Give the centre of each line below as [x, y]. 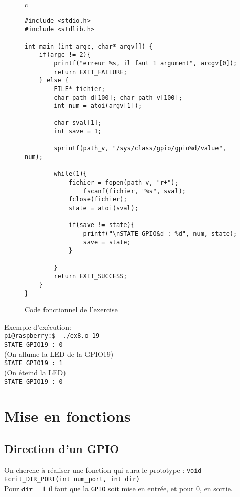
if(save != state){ [101, 225]
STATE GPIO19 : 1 [34, 363]
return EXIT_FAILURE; [91, 72]
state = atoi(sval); [103, 208]
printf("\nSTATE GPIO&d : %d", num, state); [160, 234]
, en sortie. [216, 489]
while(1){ [70, 174]
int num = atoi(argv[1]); [98, 106]
